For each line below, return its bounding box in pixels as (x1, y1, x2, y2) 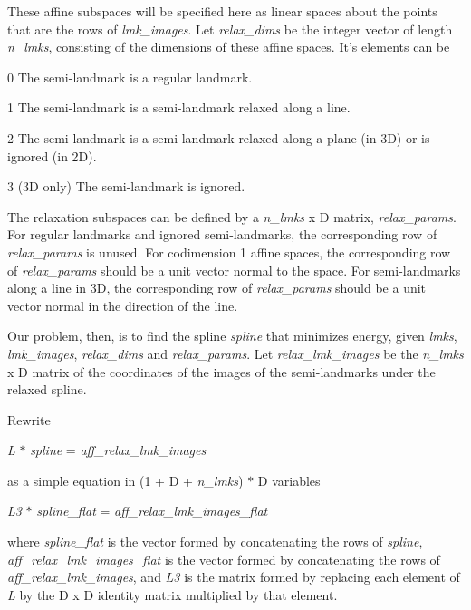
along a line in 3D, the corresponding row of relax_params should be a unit (7, 278, 427, 297)
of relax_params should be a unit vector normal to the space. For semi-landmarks (7, 260, 461, 279)
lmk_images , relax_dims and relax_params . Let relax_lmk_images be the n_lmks (7, 344, 464, 363)
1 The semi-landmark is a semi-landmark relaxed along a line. (7, 98, 351, 117)
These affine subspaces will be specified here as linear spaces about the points (7, 2, 437, 20)
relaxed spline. (7, 380, 87, 399)
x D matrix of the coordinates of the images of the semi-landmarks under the (7, 362, 436, 381)
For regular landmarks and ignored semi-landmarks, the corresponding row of (7, 225, 437, 244)
